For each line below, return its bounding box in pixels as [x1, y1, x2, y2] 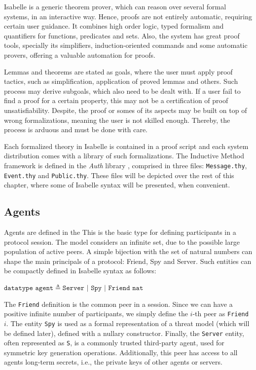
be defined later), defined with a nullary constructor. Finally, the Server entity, [4, 328, 244, 338]
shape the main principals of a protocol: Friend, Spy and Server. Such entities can [4, 256, 252, 266]
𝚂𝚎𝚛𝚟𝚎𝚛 [62, 284, 84, 292]
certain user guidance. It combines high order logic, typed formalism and [4, 21, 224, 31]
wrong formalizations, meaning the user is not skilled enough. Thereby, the [4, 114, 230, 125]
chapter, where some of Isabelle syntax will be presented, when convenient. [4, 180, 230, 190]
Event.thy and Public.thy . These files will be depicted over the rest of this [4, 170, 234, 180]
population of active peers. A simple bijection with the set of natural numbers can [4, 246, 253, 257]
